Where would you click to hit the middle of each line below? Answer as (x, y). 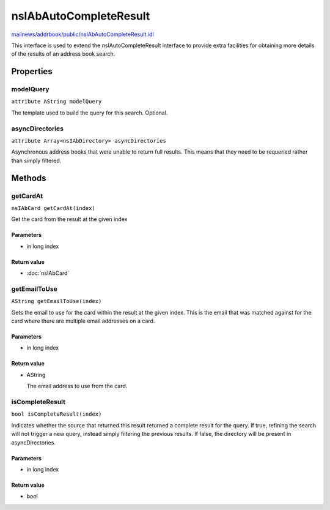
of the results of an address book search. (63, 54)
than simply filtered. (36, 160)
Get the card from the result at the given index (69, 219)
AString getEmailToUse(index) (57, 301)
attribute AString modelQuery (57, 102)
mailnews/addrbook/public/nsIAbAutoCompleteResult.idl (82, 34)
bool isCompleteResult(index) (57, 414)
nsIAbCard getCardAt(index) (53, 208)
